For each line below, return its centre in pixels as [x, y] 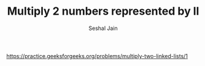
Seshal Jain [103, 28]
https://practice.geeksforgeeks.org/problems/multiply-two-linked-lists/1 [97, 56]
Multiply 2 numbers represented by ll [103, 11]
